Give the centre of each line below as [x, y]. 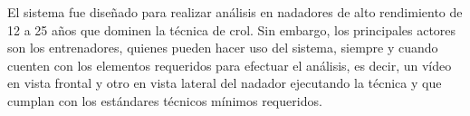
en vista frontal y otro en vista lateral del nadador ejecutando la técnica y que [225, 83]
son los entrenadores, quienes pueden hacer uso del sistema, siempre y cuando [223, 48]
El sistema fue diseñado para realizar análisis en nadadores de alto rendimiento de [235, 12]
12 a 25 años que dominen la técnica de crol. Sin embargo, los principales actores [232, 29]
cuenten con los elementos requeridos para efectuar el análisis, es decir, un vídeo [230, 65]
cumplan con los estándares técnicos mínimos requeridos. [165, 100]
